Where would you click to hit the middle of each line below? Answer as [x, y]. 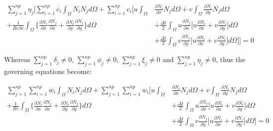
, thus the [231, 59]
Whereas [17, 59]
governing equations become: [48, 71]
